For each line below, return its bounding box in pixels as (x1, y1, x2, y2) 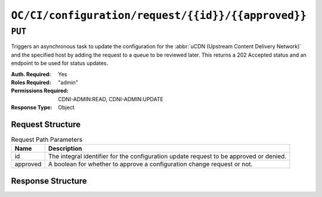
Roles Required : (11, 79, 51, 86)
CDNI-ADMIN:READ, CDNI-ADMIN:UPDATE (58, 95, 164, 102)
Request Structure (11, 119, 81, 129)
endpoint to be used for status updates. (11, 60, 109, 67)
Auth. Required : (11, 70, 51, 77)
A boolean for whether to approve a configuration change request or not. (48, 160, 253, 168)
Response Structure (11, 176, 87, 186)
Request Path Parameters (11, 136, 83, 144)
